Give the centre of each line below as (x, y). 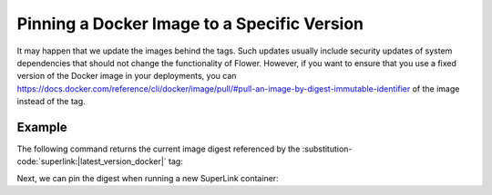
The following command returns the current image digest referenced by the (159, 149)
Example (42, 127)
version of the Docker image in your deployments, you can (127, 76)
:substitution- (327, 149)
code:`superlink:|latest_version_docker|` (92, 161)
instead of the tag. (51, 102)
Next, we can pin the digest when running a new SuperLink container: (148, 178)
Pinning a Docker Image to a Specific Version (190, 24)
